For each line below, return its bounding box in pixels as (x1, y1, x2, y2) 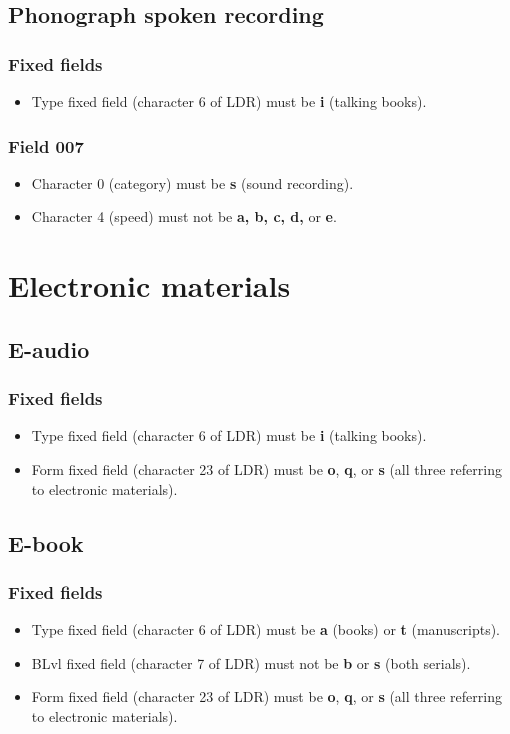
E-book (8, 527, 84, 558)
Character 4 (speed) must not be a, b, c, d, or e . (31, 206, 337, 227)
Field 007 (8, 133, 84, 158)
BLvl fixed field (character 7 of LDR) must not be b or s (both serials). (31, 652, 471, 673)
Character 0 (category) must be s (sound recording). (31, 172, 354, 193)
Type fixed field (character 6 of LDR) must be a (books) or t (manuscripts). (31, 619, 500, 640)
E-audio (8, 333, 90, 364)
